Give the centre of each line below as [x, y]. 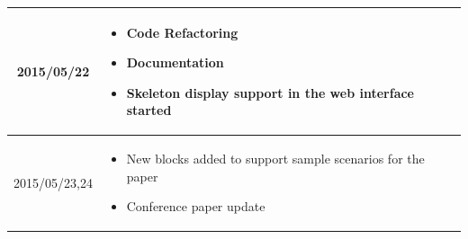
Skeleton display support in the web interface [270, 92]
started [149, 110]
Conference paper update [196, 206]
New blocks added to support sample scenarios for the [275, 159]
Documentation [175, 62]
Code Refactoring [182, 32]
